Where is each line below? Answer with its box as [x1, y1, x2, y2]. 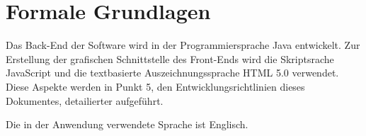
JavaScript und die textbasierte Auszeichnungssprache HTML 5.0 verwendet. [6, 65, 339, 80]
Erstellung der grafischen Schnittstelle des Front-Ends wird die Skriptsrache [6, 51, 334, 66]
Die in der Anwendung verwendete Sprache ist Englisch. [6, 117, 248, 132]
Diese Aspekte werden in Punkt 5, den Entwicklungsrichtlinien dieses [6, 79, 305, 93]
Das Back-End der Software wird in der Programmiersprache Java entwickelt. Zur [6, 38, 360, 52]
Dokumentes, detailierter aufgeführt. [6, 93, 164, 108]
